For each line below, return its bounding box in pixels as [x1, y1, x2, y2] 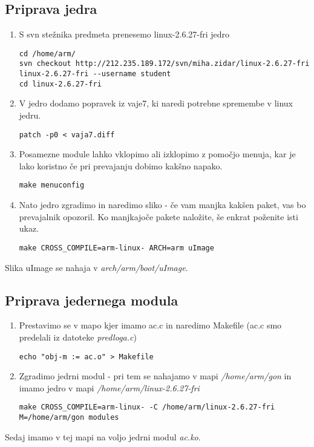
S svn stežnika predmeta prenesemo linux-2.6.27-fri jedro [19, 28, 230, 41]
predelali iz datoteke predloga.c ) [19, 330, 137, 343]
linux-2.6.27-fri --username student [19, 70, 171, 79]
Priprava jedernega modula [5, 290, 178, 309]
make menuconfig [19, 181, 85, 190]
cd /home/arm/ [19, 49, 76, 58]
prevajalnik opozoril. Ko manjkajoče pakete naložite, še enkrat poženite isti [19, 210, 298, 223]
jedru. [19, 109, 41, 122]
